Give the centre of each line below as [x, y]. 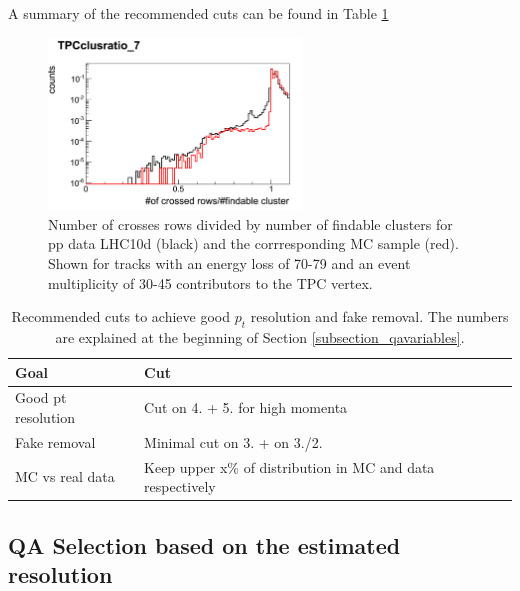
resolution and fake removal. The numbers [379, 316]
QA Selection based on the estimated [204, 544]
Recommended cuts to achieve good [120, 316]
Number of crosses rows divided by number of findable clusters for [250, 223]
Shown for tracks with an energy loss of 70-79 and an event [229, 262]
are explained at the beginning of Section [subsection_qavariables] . [260, 336]
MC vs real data [65, 476]
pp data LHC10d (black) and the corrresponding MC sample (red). [253, 243]
